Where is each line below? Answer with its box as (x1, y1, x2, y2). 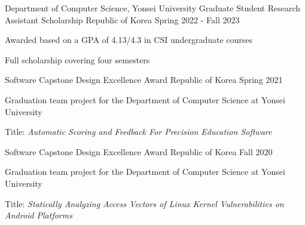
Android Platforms (5, 209, 72, 221)
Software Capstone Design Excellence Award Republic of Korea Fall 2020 (5, 145, 273, 158)
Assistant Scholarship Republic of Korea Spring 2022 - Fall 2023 (5, 13, 240, 26)
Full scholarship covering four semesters (5, 53, 150, 66)
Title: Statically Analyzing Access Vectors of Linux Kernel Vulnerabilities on (5, 197, 284, 209)
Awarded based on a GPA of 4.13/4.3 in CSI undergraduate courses (5, 33, 253, 46)
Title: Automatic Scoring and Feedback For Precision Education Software (5, 125, 272, 138)
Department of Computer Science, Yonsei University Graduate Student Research (5, 2, 301, 14)
